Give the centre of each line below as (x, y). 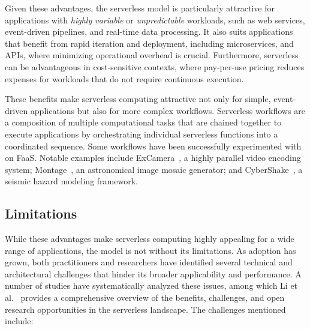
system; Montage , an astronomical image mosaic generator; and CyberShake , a (154, 169)
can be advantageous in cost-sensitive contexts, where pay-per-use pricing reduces (155, 66)
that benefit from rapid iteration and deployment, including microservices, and (149, 43)
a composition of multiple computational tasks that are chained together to (143, 122)
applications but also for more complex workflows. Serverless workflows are (168, 110)
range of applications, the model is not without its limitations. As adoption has (151, 250)
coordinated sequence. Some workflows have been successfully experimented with (153, 146)
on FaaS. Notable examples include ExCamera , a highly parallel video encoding (153, 158)
